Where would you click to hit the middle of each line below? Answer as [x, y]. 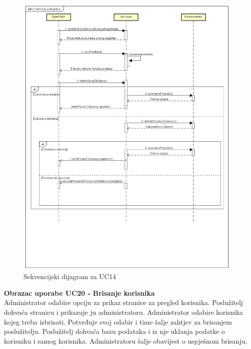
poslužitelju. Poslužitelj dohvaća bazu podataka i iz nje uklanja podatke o [115, 331]
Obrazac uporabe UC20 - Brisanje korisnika [79, 293]
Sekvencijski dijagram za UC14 [70, 276]
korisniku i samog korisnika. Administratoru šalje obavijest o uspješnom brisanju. [126, 340]
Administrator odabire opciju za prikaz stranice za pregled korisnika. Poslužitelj [124, 302]
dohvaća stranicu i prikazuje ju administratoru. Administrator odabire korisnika [124, 312]
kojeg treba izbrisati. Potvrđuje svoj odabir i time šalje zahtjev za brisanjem [118, 321]
